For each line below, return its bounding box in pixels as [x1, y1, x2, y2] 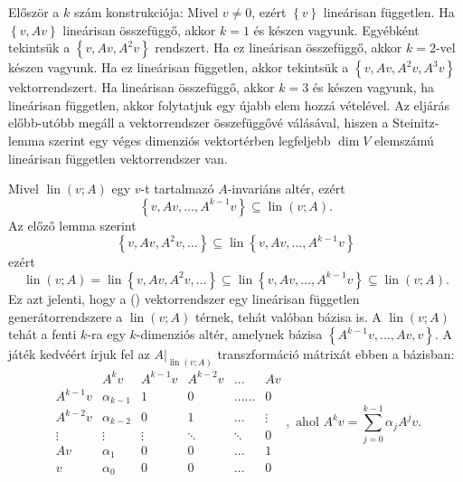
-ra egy [87, 325, 126, 344]
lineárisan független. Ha [323, 3, 455, 21]
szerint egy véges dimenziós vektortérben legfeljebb [49, 130, 331, 149]
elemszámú [374, 130, 434, 149]
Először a [8, 3, 60, 21]
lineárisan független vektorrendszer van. [8, 148, 228, 167]
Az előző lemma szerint [8, 215, 137, 234]
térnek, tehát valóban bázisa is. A [194, 307, 382, 326]
